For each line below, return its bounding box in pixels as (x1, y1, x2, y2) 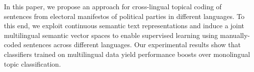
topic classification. (4, 58, 61, 69)
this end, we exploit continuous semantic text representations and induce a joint (4, 20, 245, 31)
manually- (220, 30, 250, 40)
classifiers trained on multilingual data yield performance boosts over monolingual (4, 49, 250, 59)
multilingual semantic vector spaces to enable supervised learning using (4, 30, 218, 40)
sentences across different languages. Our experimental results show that (24, 39, 241, 50)
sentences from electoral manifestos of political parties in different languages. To (4, 11, 245, 21)
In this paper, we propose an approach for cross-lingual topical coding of (4, 1, 222, 11)
